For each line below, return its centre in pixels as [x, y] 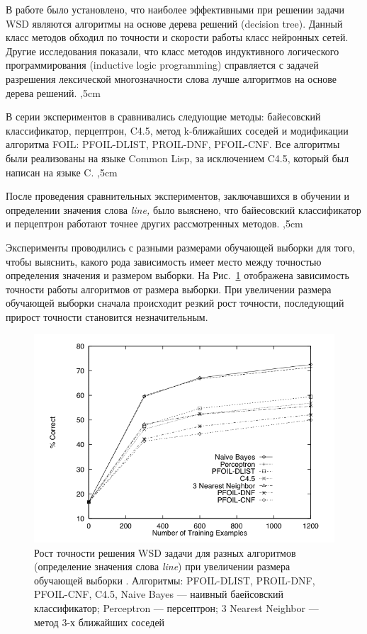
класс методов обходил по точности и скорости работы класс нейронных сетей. [177, 37]
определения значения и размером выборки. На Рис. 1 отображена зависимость [177, 275]
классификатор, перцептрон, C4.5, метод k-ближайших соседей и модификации [177, 130]
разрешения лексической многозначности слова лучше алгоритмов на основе [171, 78]
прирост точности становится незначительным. [107, 316]
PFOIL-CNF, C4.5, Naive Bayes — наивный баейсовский [159, 594]
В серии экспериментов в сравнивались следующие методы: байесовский [163, 117]
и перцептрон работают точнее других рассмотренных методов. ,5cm [154, 223]
